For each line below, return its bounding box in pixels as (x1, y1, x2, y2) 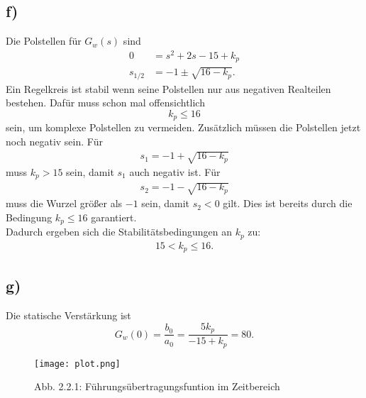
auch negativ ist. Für (129, 165, 221, 179)
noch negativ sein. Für (6, 133, 103, 148)
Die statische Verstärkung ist (6, 308, 131, 323)
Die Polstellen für (6, 33, 82, 48)
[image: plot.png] (34, 358, 121, 369)
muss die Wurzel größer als (6, 196, 123, 211)
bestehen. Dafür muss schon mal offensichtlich (6, 95, 205, 110)
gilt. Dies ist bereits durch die (223, 196, 353, 211)
